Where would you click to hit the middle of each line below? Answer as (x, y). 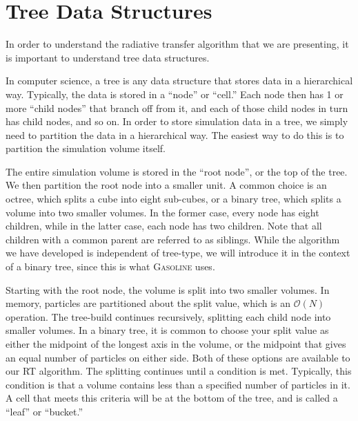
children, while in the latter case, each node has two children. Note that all (164, 226)
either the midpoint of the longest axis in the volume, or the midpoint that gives (176, 344)
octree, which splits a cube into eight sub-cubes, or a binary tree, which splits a (173, 199)
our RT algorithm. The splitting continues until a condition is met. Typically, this (179, 371)
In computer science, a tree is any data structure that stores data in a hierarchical (179, 81)
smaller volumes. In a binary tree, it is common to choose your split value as (167, 330)
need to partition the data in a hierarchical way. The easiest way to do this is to (175, 134)
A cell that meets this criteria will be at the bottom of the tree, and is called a (172, 398)
